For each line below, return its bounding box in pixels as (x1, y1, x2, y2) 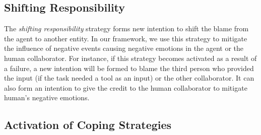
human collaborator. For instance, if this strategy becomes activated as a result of (4, 52, 257, 63)
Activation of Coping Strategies (4, 117, 172, 132)
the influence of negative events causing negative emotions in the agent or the (4, 43, 244, 53)
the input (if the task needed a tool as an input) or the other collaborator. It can (4, 73, 254, 83)
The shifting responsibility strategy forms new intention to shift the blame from (4, 23, 249, 34)
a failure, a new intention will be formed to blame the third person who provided (4, 62, 254, 73)
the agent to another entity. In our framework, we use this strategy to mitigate (4, 33, 247, 43)
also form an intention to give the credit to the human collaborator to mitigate (4, 82, 247, 93)
